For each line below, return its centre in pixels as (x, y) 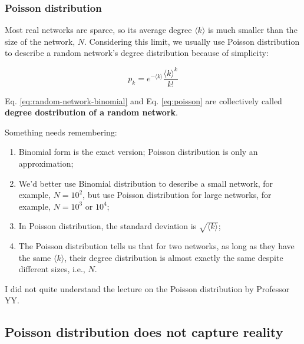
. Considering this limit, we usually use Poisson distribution (192, 41)
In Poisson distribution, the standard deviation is (108, 226)
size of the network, (40, 41)
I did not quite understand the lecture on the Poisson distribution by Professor (147, 288)
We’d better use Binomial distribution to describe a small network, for (146, 183)
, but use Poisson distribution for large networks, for (177, 195)
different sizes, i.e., (52, 269)
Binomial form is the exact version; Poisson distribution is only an (138, 152)
